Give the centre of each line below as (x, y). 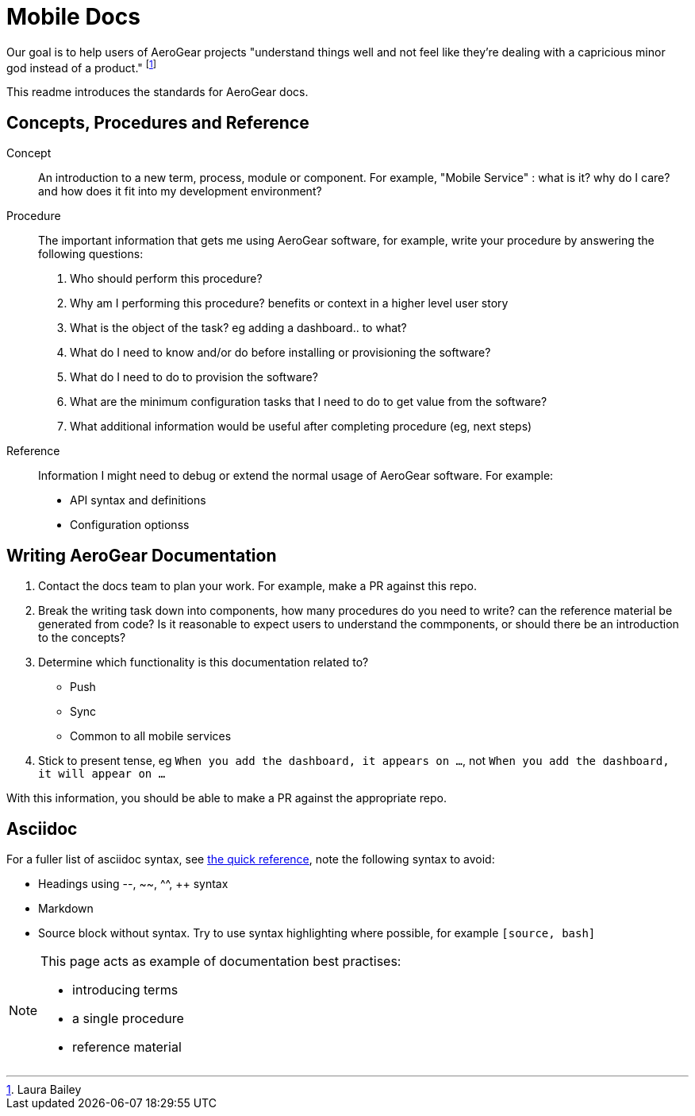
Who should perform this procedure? (166, 279)
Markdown (66, 908)
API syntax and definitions (138, 500)
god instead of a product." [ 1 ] (82, 66)
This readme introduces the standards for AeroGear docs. (157, 92)
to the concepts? (82, 638)
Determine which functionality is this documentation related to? (204, 662)
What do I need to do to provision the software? (194, 377)
